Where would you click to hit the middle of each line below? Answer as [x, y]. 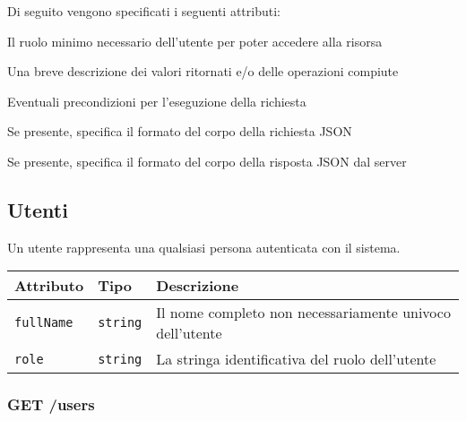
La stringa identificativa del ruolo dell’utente [296, 359]
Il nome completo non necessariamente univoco [303, 313]
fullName [44, 323]
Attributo [49, 286]
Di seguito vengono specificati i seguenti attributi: [144, 11]
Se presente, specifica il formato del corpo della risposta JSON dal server [207, 161]
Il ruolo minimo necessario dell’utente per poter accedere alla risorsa [195, 41]
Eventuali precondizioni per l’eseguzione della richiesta [157, 101]
